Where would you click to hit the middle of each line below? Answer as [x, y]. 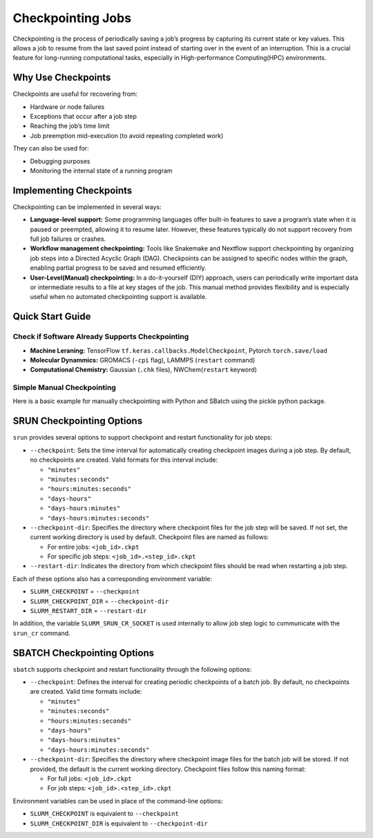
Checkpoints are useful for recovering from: [75, 94]
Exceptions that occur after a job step [84, 117]
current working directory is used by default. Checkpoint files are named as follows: [150, 537]
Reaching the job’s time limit [70, 126]
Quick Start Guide [52, 316]
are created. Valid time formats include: [86, 692]
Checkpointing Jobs [72, 18]
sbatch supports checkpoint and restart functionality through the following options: [132, 669]
